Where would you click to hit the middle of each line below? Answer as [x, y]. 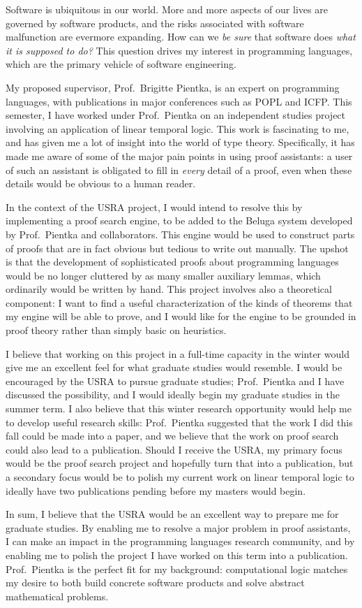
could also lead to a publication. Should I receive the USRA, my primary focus [174, 449]
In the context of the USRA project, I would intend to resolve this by [154, 207]
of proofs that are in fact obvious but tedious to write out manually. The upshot [177, 248]
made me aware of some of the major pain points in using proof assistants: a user [179, 155]
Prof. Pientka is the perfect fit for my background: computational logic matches [177, 569]
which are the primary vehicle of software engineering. [121, 64]
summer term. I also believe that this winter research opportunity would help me [179, 408]
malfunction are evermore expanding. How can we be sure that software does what [181, 37]
